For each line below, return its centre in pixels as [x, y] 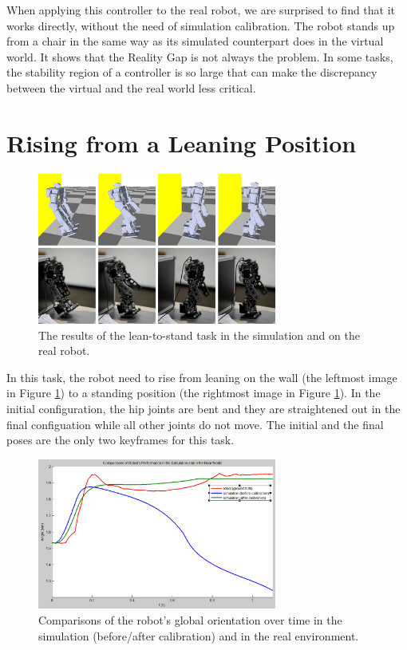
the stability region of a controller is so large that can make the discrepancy [192, 72]
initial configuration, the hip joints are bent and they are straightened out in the [203, 409]
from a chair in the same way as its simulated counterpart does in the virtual [195, 41]
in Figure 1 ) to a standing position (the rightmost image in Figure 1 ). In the [194, 393]
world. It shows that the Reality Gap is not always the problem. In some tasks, [200, 56]
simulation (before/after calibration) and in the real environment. [199, 635]
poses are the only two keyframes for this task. [121, 440]
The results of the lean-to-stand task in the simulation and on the [199, 335]
